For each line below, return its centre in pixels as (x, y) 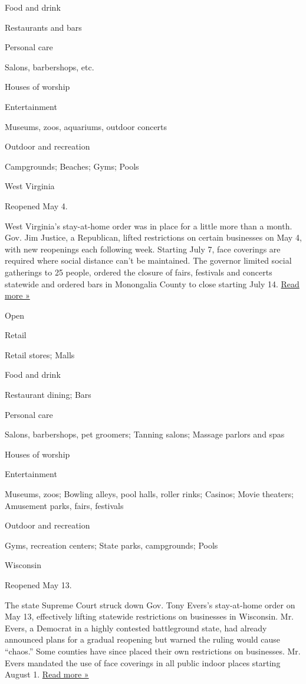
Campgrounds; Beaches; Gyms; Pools (72, 166)
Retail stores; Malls (40, 354)
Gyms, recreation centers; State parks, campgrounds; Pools (111, 545)
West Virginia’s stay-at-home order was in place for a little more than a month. (149, 226)
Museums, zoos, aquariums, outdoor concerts (86, 126)
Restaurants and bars (43, 27)
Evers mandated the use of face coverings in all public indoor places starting (143, 662)
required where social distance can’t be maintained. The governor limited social (148, 260)
